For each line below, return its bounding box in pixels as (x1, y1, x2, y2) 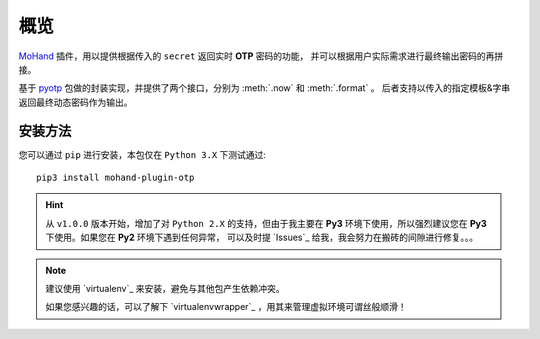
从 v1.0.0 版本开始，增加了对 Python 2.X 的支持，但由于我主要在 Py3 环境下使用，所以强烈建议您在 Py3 (45, 217, 487, 229)
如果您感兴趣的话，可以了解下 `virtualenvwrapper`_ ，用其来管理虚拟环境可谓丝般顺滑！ (45, 301, 407, 313)
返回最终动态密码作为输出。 (18, 96, 133, 108)
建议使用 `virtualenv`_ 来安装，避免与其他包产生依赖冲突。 (45, 282, 285, 294)
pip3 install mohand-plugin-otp (36, 172, 195, 184)
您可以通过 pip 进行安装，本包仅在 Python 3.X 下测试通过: (18, 148, 267, 160)
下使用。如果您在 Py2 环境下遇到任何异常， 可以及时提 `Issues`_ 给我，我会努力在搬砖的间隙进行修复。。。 (45, 231, 479, 244)
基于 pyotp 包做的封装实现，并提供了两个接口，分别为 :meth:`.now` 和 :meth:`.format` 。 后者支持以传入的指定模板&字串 (18, 82, 511, 94)
